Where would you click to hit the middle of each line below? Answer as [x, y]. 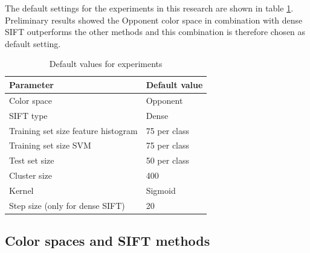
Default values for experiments [106, 64]
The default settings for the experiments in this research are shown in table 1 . [149, 8]
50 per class [168, 160]
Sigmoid [161, 190]
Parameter [31, 84]
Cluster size [31, 175]
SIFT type [28, 115]
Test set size [32, 160]
